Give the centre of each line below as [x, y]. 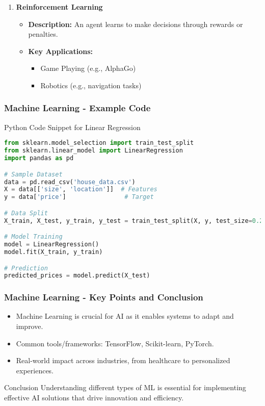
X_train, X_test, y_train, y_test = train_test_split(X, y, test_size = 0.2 [134, 221]
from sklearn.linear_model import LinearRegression [94, 151]
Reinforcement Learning [59, 7]
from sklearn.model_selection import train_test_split [99, 143]
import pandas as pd [39, 158]
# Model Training [33, 237]
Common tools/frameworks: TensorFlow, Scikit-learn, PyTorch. [115, 343]
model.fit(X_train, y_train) [54, 252]
